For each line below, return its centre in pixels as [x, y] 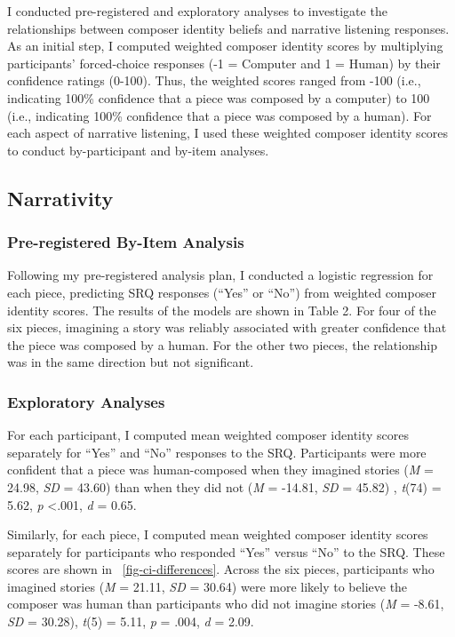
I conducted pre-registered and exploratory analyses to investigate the [197, 11]
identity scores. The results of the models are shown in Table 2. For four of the [222, 310]
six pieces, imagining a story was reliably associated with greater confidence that [227, 327]
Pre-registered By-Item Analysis [126, 242]
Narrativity [60, 198]
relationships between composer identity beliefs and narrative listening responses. [228, 28]
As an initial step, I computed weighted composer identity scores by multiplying [225, 46]
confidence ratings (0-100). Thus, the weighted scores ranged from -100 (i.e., [214, 80]
